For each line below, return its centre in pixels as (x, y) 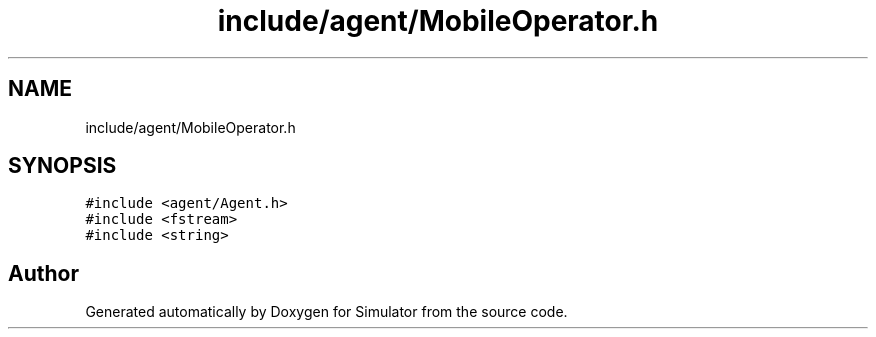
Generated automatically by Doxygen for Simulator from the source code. (326, 312)
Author (43, 273)
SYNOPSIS (62, 166)
